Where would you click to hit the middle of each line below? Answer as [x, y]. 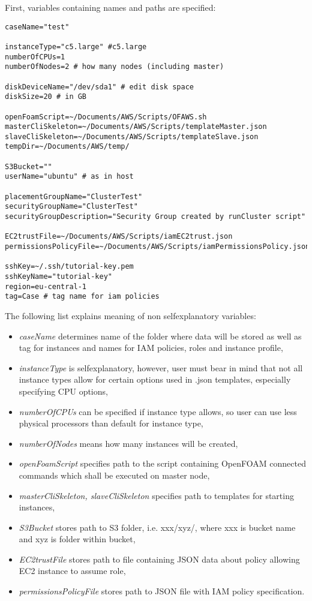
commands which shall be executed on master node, [114, 475]
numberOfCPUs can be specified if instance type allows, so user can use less [158, 411]
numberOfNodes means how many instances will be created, [128, 443]
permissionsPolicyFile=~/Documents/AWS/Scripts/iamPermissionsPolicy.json [157, 247]
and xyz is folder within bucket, [77, 539]
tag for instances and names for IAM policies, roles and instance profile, [151, 348]
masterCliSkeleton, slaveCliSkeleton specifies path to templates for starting [156, 495]
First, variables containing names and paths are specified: [110, 7]
